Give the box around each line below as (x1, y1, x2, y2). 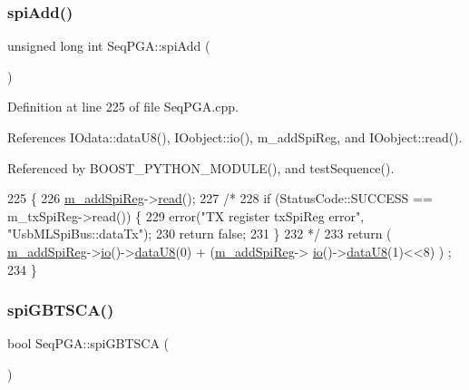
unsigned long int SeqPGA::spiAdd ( (7, 36, 210, 55)
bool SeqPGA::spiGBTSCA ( (7, 334, 170, 353)
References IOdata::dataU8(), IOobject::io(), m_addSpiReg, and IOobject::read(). (7, 128, 463, 146)
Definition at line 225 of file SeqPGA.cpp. (7, 97, 239, 116)
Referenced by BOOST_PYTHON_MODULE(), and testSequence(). (7, 158, 395, 177)
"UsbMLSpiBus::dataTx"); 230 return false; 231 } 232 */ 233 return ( (7, 224, 392, 243)
